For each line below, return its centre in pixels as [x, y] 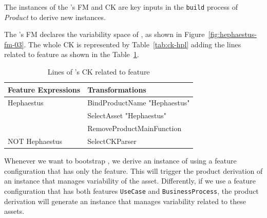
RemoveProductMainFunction [135, 128]
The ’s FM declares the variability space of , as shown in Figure [104, 34]
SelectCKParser [112, 141]
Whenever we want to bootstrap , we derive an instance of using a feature [120, 161]
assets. [14, 211]
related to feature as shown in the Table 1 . [72, 54]
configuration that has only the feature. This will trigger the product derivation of [133, 170]
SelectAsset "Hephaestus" [127, 115]
